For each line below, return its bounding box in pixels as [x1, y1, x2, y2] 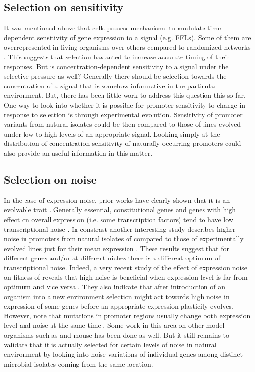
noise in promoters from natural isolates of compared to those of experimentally [4, 233, 244, 244]
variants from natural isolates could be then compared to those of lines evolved [4, 119, 241, 129]
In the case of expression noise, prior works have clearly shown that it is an [4, 195, 230, 205]
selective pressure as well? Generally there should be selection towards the [4, 71, 227, 81]
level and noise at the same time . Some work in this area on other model [4, 320, 225, 330]
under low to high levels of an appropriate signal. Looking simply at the [4, 128, 220, 139]
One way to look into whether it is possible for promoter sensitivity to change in [4, 99, 246, 110]
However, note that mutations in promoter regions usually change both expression [4, 310, 251, 320]
